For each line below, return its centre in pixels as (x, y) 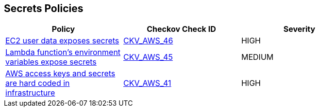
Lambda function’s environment (63, 52)
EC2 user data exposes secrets (62, 41)
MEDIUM (257, 57)
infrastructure (30, 93)
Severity (299, 29)
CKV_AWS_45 (148, 57)
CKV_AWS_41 (147, 83)
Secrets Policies (44, 8)
